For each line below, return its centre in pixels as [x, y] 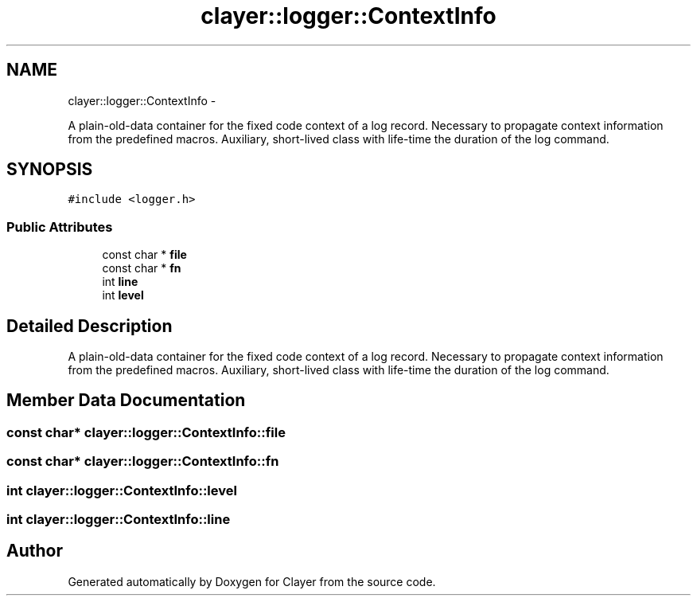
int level [123, 295]
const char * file [144, 255]
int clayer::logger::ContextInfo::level [122, 490]
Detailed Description [90, 326]
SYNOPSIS [50, 170]
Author [35, 551]
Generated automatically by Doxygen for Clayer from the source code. [252, 581]
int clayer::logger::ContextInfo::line [119, 519]
